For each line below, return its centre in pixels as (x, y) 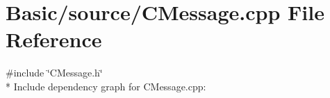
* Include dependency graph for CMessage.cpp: (106, 86)
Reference (54, 39)
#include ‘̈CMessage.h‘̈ (54, 73)
